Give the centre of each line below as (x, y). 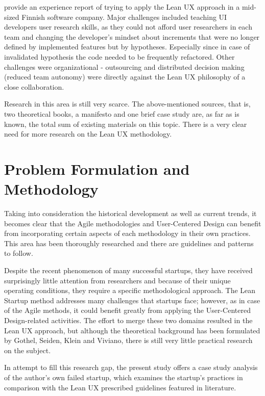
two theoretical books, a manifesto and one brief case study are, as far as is (122, 113)
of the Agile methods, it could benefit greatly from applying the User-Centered (127, 310)
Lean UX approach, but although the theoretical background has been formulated (132, 330)
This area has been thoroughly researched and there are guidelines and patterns (129, 243)
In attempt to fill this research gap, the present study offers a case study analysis (131, 367)
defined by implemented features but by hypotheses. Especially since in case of (127, 47)
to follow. (19, 253)
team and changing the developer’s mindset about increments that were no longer (132, 36)
